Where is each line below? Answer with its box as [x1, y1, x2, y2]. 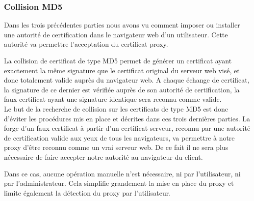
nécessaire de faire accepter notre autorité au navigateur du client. [4, 151, 203, 162]
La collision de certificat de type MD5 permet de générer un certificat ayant [4, 56, 232, 65]
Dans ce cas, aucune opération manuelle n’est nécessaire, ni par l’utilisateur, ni [4, 168, 241, 178]
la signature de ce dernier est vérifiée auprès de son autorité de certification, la [4, 84, 240, 94]
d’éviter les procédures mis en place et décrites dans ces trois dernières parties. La [4, 113, 251, 123]
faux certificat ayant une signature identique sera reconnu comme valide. [4, 94, 222, 104]
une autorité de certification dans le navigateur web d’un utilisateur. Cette [4, 29, 228, 39]
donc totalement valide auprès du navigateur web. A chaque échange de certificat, [4, 75, 250, 85]
